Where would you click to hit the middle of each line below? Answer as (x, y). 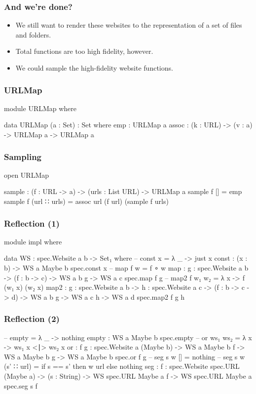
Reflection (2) (32, 319)
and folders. (33, 34)
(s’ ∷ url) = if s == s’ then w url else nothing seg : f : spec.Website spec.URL (122, 366)
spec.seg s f (21, 385)
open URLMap (27, 175)
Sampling (23, 156)
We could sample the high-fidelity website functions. (94, 68)
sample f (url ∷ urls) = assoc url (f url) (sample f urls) (86, 201)
